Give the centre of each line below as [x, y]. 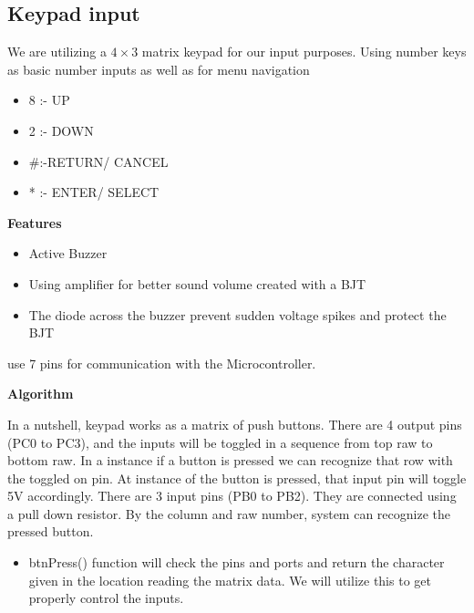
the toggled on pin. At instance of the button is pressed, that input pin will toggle [237, 478]
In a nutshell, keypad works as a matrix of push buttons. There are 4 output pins [235, 424]
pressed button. [51, 531]
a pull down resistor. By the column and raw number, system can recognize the [229, 513]
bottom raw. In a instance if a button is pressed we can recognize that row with [230, 460]
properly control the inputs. [106, 598]
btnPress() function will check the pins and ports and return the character [237, 562]
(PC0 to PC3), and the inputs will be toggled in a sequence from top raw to [220, 442]
